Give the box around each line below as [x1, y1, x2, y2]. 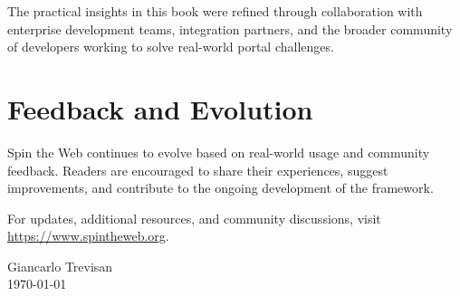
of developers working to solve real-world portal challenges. [7, 37, 334, 56]
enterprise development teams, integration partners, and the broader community [7, 19, 453, 38]
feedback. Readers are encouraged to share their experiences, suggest [7, 160, 388, 179]
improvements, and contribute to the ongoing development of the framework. [7, 178, 434, 197]
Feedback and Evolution [7, 90, 313, 127]
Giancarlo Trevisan [7, 256, 113, 275]
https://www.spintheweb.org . [7, 226, 169, 245]
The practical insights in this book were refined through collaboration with [7, 2, 423, 20]
